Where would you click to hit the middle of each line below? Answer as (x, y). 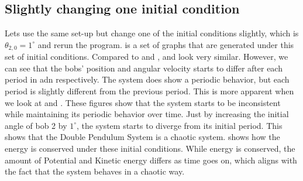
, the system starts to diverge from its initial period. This (180, 125)
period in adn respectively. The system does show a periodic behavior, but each (147, 79)
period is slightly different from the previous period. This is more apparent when (149, 91)
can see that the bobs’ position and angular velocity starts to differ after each (144, 68)
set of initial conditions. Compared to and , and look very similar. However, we (147, 57)
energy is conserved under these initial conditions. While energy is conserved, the (150, 148)
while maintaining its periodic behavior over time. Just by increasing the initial (147, 114)
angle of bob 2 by (36, 125)
